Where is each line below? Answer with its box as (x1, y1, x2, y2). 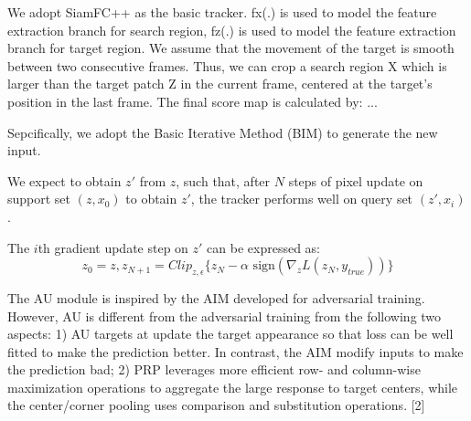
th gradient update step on (37, 237, 188, 257)
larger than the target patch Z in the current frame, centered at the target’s (7, 74, 433, 93)
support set (7, 189, 71, 208)
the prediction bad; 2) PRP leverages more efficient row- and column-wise (7, 360, 421, 379)
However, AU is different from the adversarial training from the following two (7, 306, 442, 325)
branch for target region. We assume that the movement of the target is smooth (7, 38, 455, 58)
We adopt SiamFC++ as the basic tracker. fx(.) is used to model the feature (7, 3, 437, 21)
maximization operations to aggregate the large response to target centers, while (7, 377, 458, 396)
